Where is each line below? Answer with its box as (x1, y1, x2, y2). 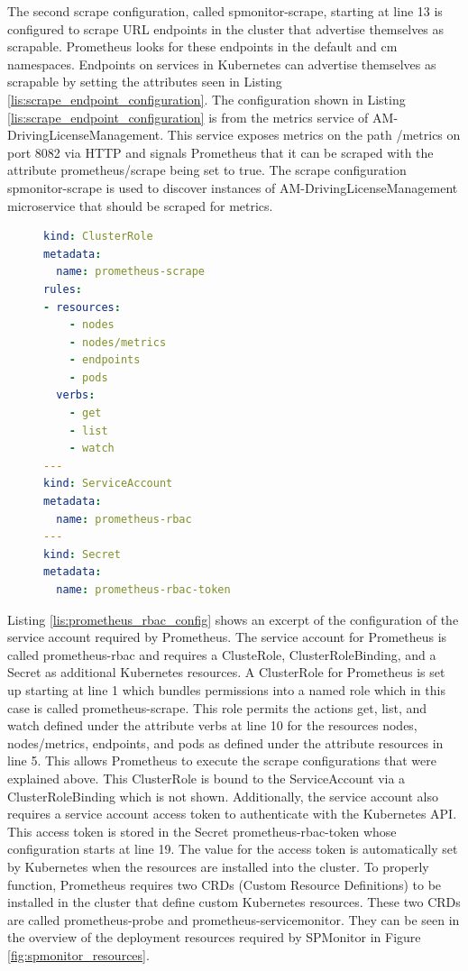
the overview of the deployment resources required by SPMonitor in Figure (7, 928, 421, 947)
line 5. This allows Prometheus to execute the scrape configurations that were (7, 751, 436, 770)
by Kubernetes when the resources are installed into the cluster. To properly (7, 856, 429, 875)
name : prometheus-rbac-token (56, 583, 231, 596)
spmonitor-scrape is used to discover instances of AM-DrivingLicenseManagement (7, 178, 458, 197)
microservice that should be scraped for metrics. (7, 196, 273, 215)
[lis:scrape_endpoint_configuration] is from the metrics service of (7, 107, 369, 126)
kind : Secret (43, 547, 121, 561)
